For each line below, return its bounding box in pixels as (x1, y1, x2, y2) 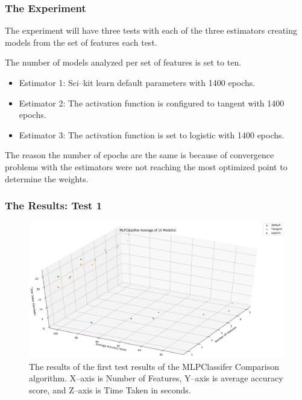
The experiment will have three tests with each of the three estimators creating (5, 24, 297, 37)
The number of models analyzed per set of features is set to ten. (5, 56, 242, 69)
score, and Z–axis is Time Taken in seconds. (29, 383, 191, 396)
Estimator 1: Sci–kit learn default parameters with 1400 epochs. (19, 76, 256, 88)
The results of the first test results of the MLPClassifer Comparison (29, 360, 280, 372)
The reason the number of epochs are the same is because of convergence (5, 149, 274, 161)
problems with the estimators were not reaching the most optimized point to (5, 160, 288, 173)
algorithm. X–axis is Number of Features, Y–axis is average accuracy (29, 372, 283, 384)
